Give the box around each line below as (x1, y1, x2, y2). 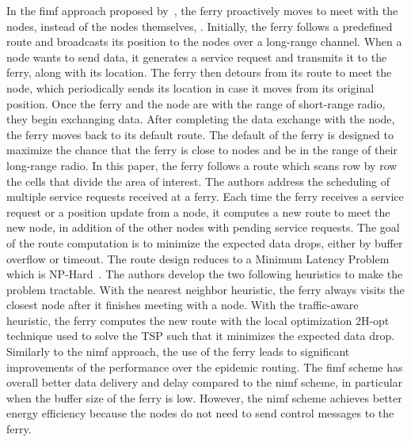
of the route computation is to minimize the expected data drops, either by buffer (6, 234, 403, 251)
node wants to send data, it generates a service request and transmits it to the (6, 48, 387, 65)
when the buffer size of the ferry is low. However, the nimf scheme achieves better (6, 389, 402, 406)
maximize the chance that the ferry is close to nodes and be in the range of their (6, 142, 398, 158)
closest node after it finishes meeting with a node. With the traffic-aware (6, 297, 359, 313)
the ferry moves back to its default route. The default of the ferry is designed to (6, 126, 394, 142)
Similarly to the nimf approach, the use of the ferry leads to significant (6, 343, 350, 360)
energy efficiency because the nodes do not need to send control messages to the (6, 405, 394, 421)
